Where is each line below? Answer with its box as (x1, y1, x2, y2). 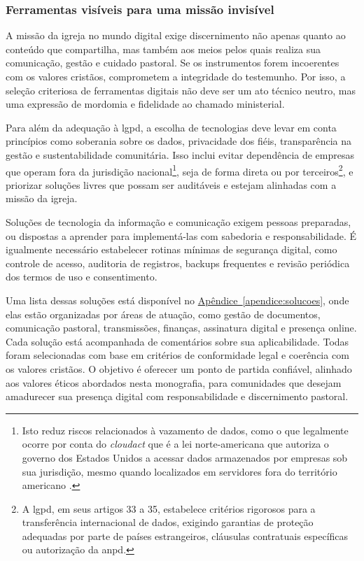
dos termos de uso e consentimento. (6, 269, 157, 284)
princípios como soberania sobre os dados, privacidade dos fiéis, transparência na (6, 134, 351, 148)
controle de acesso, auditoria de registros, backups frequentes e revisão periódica (6, 255, 350, 270)
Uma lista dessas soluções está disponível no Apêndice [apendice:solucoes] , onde (6, 292, 349, 307)
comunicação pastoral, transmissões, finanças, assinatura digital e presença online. (6, 320, 357, 335)
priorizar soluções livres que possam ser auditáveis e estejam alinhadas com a (6, 177, 337, 192)
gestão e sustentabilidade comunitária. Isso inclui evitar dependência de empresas (6, 147, 355, 162)
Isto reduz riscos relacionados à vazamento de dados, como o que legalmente (22, 422, 349, 437)
